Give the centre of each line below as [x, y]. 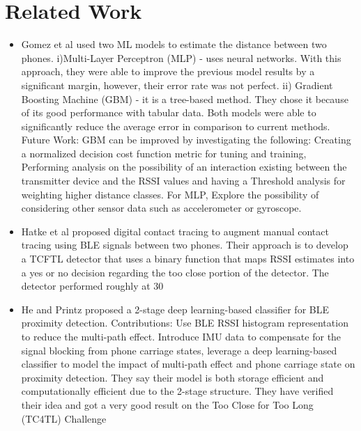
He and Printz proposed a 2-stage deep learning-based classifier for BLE [175, 309]
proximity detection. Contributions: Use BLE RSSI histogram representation [185, 323]
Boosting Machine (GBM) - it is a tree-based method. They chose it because [185, 99]
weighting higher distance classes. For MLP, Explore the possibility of [170, 194]
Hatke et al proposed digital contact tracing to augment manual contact [175, 231]
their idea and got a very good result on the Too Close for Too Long [167, 404]
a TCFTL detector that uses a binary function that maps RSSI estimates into [188, 259]
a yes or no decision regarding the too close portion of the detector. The [175, 272]
